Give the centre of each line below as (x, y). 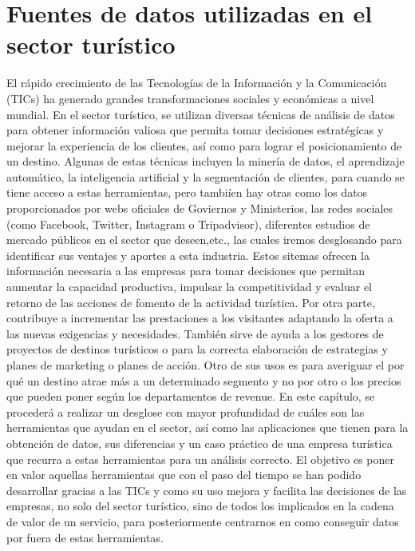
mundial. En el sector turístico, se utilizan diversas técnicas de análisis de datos (201, 114)
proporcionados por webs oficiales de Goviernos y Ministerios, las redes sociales (200, 208)
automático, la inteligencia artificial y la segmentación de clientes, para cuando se (206, 176)
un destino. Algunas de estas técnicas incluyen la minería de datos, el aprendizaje (206, 161)
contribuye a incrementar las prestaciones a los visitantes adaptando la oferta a (200, 318)
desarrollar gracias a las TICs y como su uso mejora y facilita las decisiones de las (207, 490)
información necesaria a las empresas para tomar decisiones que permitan (186, 271)
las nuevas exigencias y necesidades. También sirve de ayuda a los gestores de (195, 333)
